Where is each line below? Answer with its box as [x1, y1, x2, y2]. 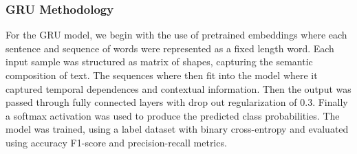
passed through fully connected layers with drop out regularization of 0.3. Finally [6, 95, 348, 109]
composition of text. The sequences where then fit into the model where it [6, 68, 318, 82]
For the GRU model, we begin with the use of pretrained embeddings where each [6, 27, 347, 42]
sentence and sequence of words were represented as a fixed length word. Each [6, 41, 334, 55]
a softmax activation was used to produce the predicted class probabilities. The [6, 108, 340, 122]
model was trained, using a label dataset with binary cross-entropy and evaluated [6, 122, 349, 136]
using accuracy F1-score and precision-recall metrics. [6, 135, 227, 149]
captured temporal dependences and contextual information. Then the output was [6, 81, 351, 96]
